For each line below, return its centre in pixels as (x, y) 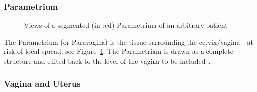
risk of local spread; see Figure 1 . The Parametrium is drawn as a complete (119, 51)
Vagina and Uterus (42, 83)
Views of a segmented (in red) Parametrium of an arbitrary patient (126, 25)
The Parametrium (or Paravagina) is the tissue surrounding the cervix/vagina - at (129, 41)
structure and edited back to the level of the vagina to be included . (107, 61)
